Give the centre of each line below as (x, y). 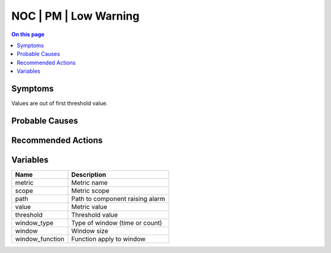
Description (89, 175)
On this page (28, 34)
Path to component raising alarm (118, 198)
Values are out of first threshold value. (59, 104)
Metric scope (90, 191)
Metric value (89, 206)
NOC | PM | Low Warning (75, 16)
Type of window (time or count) (117, 222)
